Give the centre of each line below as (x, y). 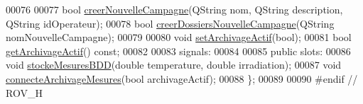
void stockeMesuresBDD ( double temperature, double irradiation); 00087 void (174, 65)
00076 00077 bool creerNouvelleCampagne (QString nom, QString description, (174, 9)
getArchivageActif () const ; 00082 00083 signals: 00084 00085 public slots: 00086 (178, 51)
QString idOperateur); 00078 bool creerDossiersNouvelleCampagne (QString (170, 23)
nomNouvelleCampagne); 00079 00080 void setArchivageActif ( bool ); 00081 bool (179, 37)
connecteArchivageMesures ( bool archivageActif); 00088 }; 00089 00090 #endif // (182, 78)
